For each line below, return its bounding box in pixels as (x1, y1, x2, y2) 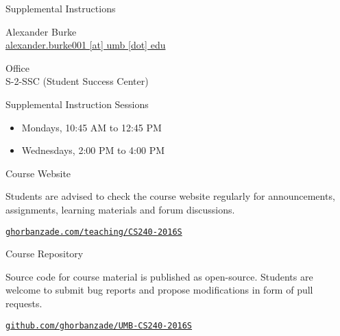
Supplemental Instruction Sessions (5, 96, 149, 111)
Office (5, 60, 29, 75)
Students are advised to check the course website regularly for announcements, (5, 189, 335, 203)
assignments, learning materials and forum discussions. (5, 202, 235, 216)
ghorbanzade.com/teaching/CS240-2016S (5, 227, 182, 237)
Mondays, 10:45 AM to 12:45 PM (21, 120, 162, 134)
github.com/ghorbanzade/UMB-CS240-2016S (5, 320, 193, 331)
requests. (5, 296, 42, 310)
